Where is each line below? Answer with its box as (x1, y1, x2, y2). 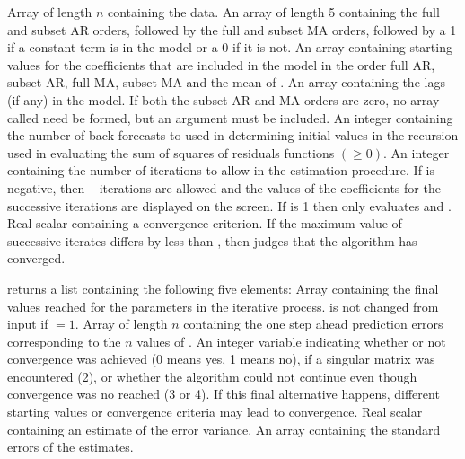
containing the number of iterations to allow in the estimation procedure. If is (7, 161, 435, 180)
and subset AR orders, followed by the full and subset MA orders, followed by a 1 (7, 20, 457, 39)
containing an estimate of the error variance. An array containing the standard (7, 419, 441, 438)
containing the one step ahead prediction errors (183, 314, 443, 333)
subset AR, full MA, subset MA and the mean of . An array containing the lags (7, 73, 445, 92)
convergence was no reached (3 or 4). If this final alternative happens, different (7, 384, 440, 403)
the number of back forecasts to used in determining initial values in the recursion (7, 126, 459, 145)
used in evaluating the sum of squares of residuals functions (7, 143, 335, 162)
